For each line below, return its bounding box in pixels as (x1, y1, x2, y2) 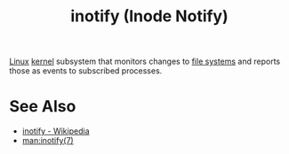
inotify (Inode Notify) (70, 6, 229, 27)
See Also (9, 96, 76, 117)
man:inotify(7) (21, 135, 74, 146)
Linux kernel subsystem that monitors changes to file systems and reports (9, 56, 281, 67)
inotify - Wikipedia (21, 126, 91, 136)
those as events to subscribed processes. (9, 65, 163, 76)
